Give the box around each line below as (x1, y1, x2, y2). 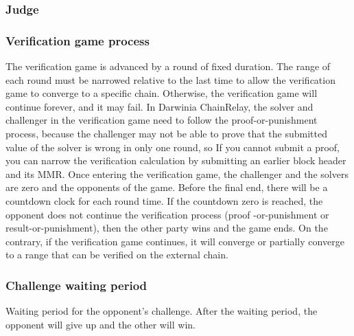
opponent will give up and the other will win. (5, 317, 196, 331)
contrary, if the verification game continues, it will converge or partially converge (5, 234, 344, 248)
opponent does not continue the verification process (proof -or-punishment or (5, 207, 329, 221)
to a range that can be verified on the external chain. (5, 247, 228, 262)
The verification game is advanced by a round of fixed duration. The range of (5, 59, 331, 74)
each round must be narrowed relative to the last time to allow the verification (5, 72, 335, 87)
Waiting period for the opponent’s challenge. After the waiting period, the (5, 304, 318, 318)
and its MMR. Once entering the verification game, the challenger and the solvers (5, 166, 349, 181)
